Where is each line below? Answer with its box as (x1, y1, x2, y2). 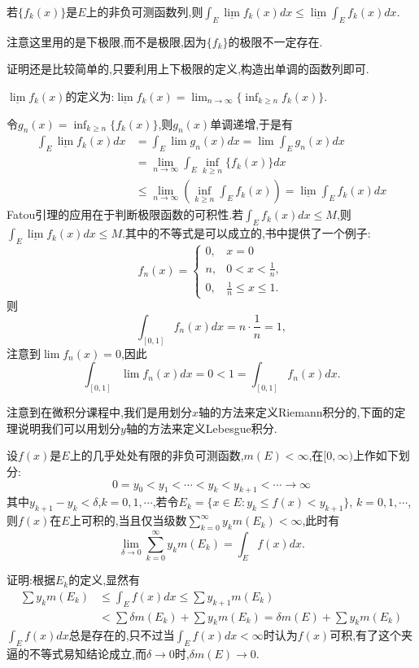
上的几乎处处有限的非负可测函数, (69, 447, 244, 464)
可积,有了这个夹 (330, 627, 413, 644)
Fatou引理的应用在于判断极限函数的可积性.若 (7, 206, 244, 223)
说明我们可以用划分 (17, 419, 120, 436)
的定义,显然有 (68, 571, 141, 588)
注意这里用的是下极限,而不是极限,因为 (7, 33, 207, 50)
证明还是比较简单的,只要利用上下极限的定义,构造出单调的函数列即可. (7, 60, 369, 77)
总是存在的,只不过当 (68, 627, 175, 644)
